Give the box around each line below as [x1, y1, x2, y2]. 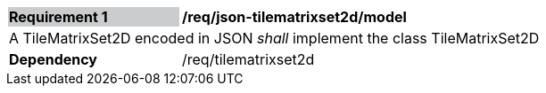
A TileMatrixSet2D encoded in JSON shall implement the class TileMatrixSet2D [9, 29, 540, 47]
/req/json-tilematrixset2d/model [182, 8, 407, 26]
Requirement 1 [9, 8, 108, 26]
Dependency [9, 50, 97, 68]
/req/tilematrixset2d [182, 50, 315, 68]
